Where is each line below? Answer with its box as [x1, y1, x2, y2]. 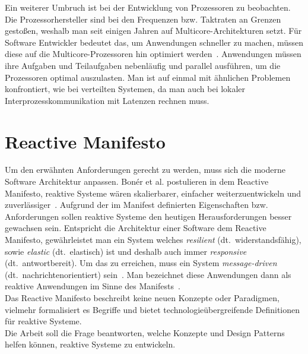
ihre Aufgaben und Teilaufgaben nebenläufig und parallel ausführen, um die [5, 59, 281, 71]
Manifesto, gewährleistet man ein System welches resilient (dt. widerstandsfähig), [5, 233, 301, 246]
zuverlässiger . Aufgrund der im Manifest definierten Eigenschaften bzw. [5, 198, 268, 211]
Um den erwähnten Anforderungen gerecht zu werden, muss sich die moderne [5, 163, 285, 176]
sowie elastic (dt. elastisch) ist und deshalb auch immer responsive [5, 245, 247, 257]
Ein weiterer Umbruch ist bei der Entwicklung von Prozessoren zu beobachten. [5, 1, 291, 13]
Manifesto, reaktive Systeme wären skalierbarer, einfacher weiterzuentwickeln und [5, 187, 301, 199]
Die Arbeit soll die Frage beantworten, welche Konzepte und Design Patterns [5, 326, 285, 339]
